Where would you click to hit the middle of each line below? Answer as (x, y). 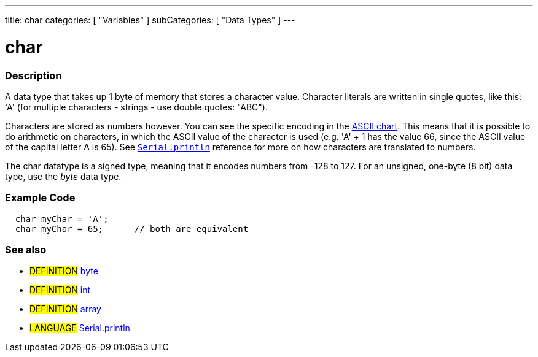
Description (33, 75)
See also (26, 250)
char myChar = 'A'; (62, 219)
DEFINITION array (65, 309)
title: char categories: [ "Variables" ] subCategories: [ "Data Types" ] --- (150, 20)
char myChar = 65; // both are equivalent (132, 228)
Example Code (40, 198)
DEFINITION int (60, 290)
